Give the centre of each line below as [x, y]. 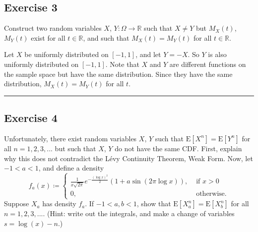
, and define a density [71, 168]
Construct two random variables [53, 28]
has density [59, 203]
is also [217, 54]
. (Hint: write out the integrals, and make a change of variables [139, 213]
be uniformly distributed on [66, 54]
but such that [75, 148]
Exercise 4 [31, 118]
